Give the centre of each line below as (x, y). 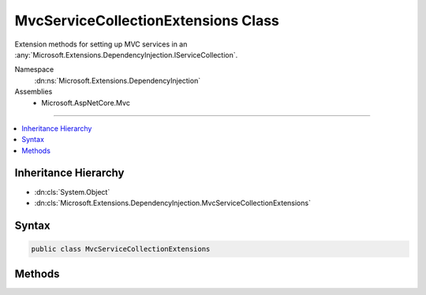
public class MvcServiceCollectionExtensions (121, 249)
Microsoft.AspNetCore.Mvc (86, 103)
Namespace (34, 69)
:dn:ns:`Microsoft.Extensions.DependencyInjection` (118, 80)
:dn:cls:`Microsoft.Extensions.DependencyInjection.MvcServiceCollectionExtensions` (173, 203)
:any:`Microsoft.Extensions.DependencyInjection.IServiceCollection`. (126, 54)
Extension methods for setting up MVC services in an (101, 44)
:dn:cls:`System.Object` (72, 192)
